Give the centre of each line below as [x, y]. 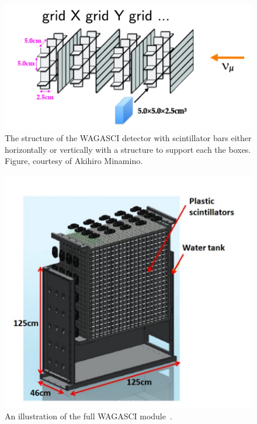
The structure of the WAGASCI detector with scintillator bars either [128, 138]
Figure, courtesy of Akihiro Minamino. [74, 161]
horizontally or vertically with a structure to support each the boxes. [128, 149]
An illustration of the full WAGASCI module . [88, 416]
